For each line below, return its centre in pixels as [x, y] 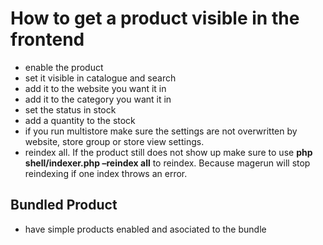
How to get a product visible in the [155, 18]
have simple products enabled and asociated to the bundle [145, 229]
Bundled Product [64, 205]
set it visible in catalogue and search [100, 78]
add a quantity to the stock [80, 120]
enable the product [64, 67]
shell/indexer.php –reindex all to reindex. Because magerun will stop [167, 163]
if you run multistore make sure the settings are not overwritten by [161, 131]
